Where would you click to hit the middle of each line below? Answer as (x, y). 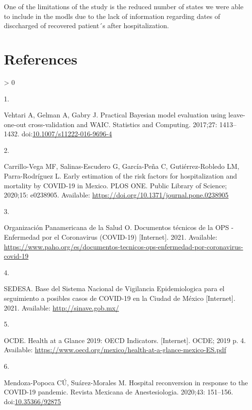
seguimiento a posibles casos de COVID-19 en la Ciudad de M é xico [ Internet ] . (120, 298)
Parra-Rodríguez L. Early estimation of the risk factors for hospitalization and (121, 176)
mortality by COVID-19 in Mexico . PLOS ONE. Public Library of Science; (116, 185)
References (41, 58)
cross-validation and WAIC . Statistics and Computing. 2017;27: (123, 124)
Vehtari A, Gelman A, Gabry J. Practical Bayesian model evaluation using (115, 115)
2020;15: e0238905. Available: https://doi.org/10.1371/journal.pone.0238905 (116, 195)
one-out (15, 124)
